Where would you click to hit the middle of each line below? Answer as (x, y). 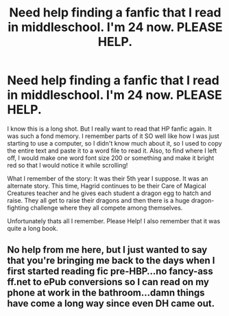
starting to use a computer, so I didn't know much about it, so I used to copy (114, 143)
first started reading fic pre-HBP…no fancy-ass (110, 272)
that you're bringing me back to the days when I (111, 261)
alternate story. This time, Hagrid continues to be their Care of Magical (107, 185)
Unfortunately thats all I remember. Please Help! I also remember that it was (114, 221)
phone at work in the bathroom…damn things (106, 293)
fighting (18, 207)
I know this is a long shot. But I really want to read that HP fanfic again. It (110, 128)
